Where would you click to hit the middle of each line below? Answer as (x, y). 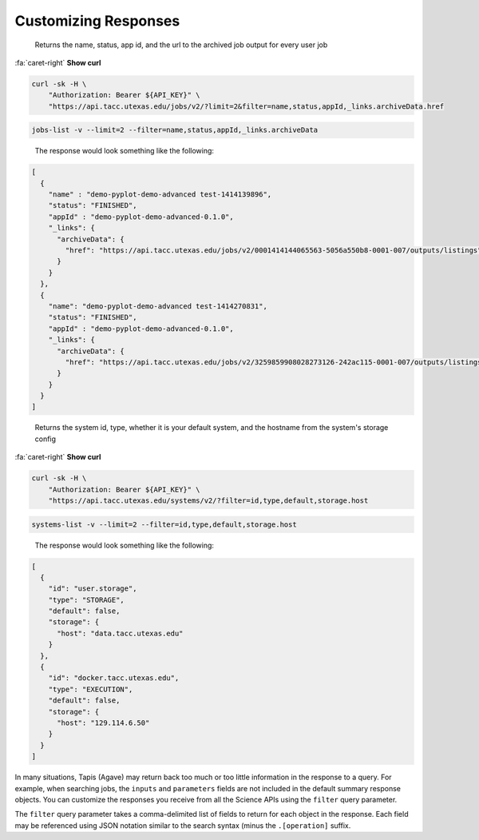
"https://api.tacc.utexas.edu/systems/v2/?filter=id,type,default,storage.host (208, 500)
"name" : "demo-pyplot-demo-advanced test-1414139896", (160, 195)
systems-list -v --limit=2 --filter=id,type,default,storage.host (164, 524)
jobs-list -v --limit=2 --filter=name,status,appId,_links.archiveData (175, 130)
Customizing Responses (97, 21)
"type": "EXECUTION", (91, 689)
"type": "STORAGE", (87, 600)
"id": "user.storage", (93, 589)
